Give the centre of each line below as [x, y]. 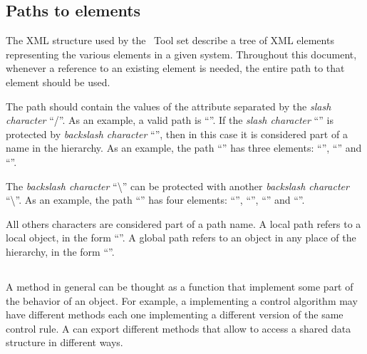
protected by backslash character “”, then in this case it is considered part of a [177, 134]
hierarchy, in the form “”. [60, 251]
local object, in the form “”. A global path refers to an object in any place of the [181, 238]
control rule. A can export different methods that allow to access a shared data [179, 328]
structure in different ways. [64, 342]
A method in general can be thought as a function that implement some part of [180, 286]
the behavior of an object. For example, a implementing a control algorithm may [182, 300]
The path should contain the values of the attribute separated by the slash [169, 106]
